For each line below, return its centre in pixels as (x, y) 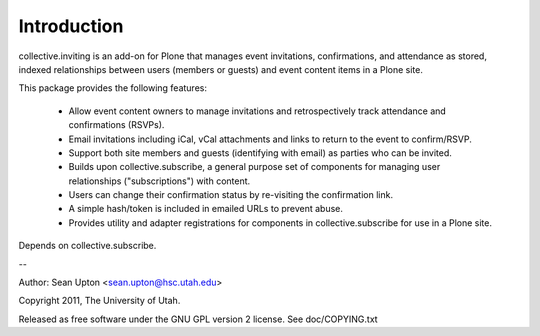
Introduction (71, 26)
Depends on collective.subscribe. (87, 246)
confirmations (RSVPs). (116, 125)
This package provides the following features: (112, 88)
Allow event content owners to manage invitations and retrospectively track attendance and (257, 111)
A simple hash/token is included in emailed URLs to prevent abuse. (206, 209)
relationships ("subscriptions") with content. (159, 181)
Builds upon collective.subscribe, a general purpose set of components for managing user (254, 167)
